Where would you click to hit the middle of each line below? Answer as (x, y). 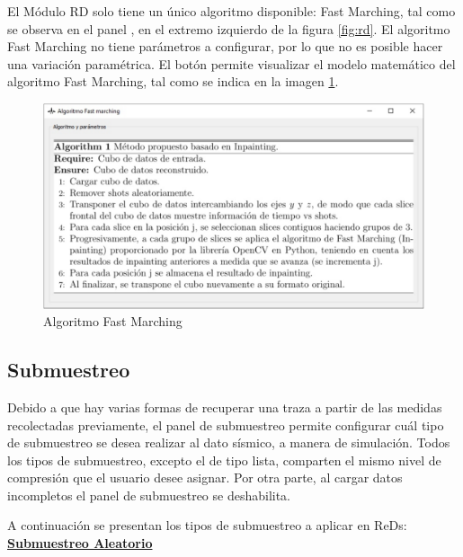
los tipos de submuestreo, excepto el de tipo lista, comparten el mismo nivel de (224, 460)
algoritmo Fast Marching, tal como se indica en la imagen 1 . (173, 81)
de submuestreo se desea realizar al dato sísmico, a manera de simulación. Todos (229, 442)
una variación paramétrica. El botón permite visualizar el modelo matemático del (231, 63)
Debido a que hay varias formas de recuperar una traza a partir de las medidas (225, 407)
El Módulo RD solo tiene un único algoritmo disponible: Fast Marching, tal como (231, 11)
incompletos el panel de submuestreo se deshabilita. (149, 495)
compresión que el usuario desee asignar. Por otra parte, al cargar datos (205, 477)
